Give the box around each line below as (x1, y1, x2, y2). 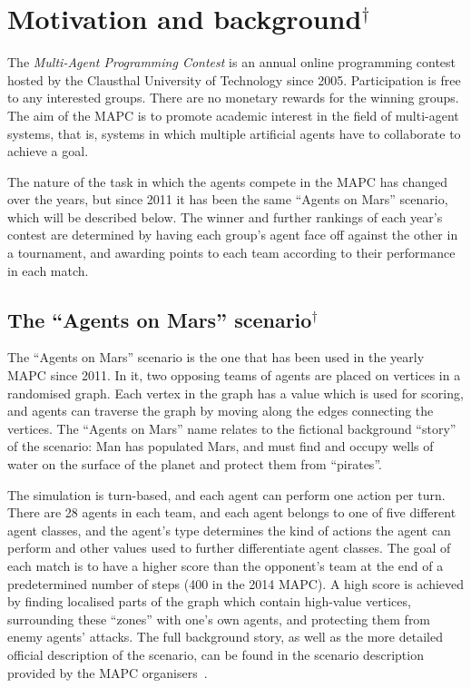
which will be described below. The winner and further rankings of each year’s (7, 207, 443, 226)
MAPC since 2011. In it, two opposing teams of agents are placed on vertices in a (7, 366, 461, 385)
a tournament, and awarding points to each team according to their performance (7, 243, 456, 262)
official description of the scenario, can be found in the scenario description (7, 644, 424, 663)
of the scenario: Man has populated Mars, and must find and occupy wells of (7, 437, 434, 456)
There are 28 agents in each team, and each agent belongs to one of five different (7, 503, 456, 522)
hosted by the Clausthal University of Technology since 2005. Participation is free (7, 70, 461, 89)
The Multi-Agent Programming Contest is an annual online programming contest (7, 53, 456, 72)
